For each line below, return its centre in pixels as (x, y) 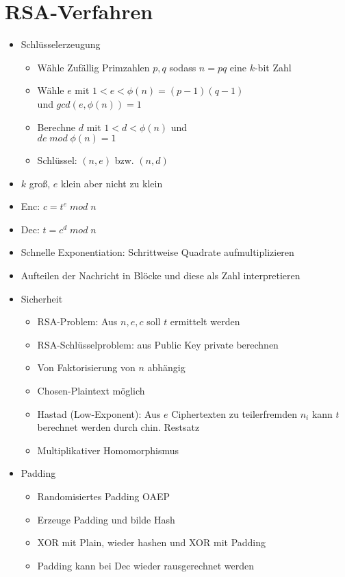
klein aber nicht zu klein (112, 183)
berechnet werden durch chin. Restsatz (118, 427)
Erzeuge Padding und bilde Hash (106, 519)
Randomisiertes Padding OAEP (104, 496)
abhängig (166, 367)
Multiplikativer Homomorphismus (108, 450)
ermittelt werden (205, 321)
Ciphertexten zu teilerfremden (234, 413)
